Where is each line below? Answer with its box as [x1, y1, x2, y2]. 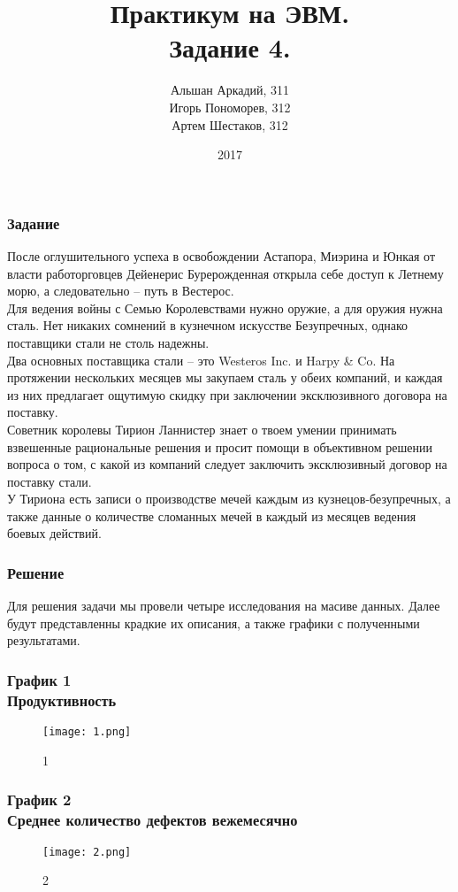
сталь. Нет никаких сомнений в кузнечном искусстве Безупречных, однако [7, 316, 408, 334]
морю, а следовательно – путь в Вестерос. [7, 281, 234, 300]
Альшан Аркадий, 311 [170, 81, 290, 99]
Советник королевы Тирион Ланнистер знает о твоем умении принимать [7, 419, 397, 438]
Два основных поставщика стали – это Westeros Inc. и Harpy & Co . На [7, 350, 395, 369]
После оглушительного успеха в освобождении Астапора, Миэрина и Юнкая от [7, 246, 436, 265]
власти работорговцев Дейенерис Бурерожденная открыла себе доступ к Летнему [7, 264, 444, 282]
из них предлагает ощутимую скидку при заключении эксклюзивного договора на [7, 385, 447, 404]
